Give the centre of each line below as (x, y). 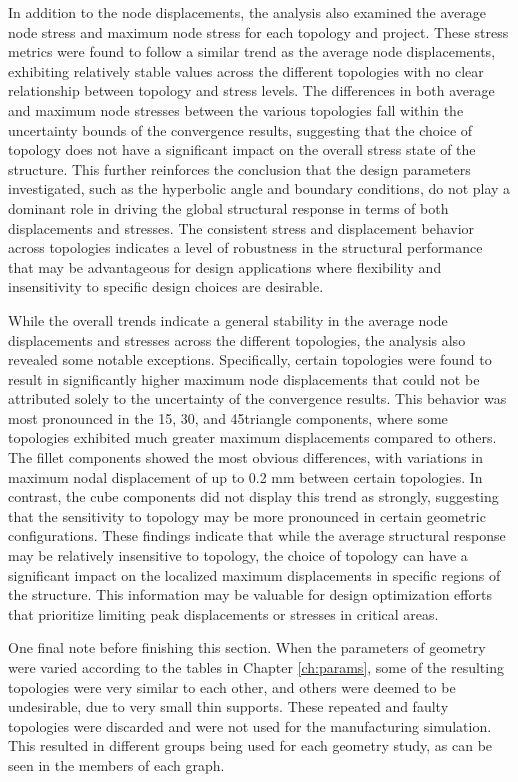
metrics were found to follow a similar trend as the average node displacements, (252, 51)
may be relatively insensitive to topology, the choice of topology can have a (238, 555)
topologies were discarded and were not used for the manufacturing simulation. (250, 725)
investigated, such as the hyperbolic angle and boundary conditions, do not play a (259, 188)
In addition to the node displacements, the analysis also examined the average (247, 12)
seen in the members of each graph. (116, 764)
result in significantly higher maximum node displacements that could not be (244, 378)
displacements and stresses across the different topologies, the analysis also (237, 339)
